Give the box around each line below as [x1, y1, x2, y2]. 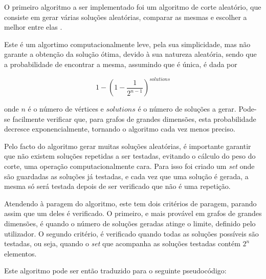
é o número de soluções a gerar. [138, 103, 236, 114]
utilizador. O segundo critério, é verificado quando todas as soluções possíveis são [4, 228, 259, 239]
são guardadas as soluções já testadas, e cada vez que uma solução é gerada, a [4, 170, 249, 181]
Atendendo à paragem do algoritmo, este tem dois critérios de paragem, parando [4, 198, 257, 208]
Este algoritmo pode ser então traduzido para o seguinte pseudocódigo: [4, 265, 227, 276]
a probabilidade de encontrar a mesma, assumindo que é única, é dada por [4, 58, 237, 69]
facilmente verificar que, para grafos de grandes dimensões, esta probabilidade [12, 113, 256, 124]
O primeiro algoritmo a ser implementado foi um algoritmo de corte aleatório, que [4, 2, 261, 12]
